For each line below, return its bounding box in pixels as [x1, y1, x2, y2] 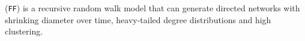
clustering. [5, 25, 43, 37]
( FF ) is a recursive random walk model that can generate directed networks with [5, 2, 300, 14]
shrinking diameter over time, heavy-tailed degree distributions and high [5, 13, 271, 26]
